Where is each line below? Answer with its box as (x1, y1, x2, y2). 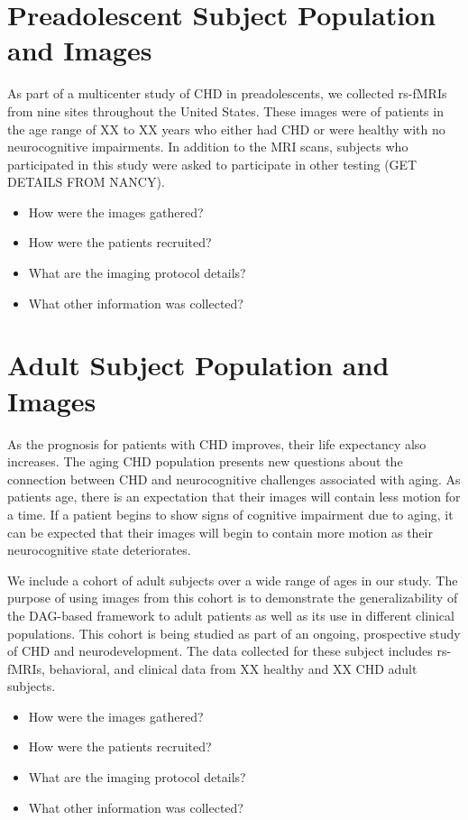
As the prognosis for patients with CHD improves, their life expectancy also (7, 434, 427, 453)
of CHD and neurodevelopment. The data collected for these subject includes (7, 641, 433, 660)
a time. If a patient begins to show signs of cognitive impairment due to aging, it (7, 504, 454, 523)
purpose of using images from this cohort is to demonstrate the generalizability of (7, 588, 458, 607)
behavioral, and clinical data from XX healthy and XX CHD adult (49, 659, 418, 677)
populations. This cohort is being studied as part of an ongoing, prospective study (7, 623, 461, 642)
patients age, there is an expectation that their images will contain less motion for (7, 487, 461, 506)
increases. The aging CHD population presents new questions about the (7, 452, 403, 471)
